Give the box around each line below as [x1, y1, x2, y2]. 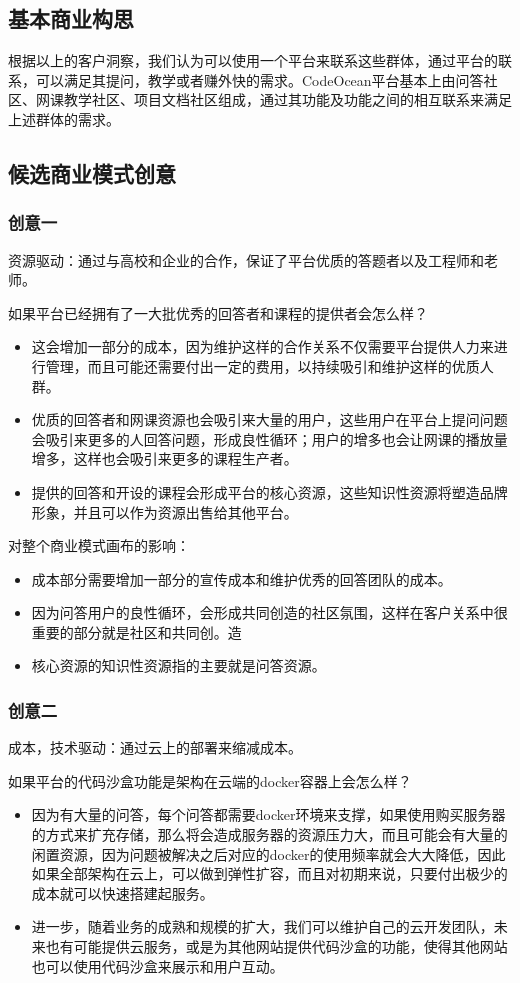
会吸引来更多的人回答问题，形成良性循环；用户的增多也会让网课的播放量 [31, 428, 508, 449]
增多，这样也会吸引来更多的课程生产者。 [31, 448, 298, 469]
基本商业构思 [8, 3, 134, 34]
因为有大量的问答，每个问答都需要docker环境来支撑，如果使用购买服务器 [31, 804, 506, 825]
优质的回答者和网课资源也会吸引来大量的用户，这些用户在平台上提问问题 [31, 409, 508, 430]
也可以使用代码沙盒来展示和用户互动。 [31, 955, 284, 976]
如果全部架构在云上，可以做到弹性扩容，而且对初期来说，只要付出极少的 [31, 863, 508, 884]
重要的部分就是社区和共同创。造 [31, 621, 242, 642]
